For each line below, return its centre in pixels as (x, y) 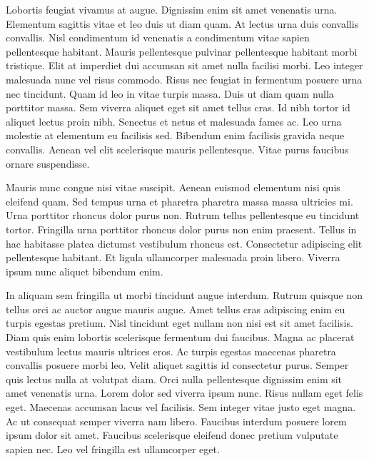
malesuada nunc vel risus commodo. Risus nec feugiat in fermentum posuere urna (184, 79)
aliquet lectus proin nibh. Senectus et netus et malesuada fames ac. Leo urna (174, 121)
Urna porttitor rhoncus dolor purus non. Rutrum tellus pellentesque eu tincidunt (183, 215)
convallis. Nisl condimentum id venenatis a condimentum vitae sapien (158, 37)
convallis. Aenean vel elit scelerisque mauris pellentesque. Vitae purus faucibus (177, 149)
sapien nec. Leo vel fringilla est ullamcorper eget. (113, 449)
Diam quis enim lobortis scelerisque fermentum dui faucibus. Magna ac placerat (180, 337)
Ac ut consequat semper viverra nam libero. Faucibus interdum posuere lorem (176, 421)
